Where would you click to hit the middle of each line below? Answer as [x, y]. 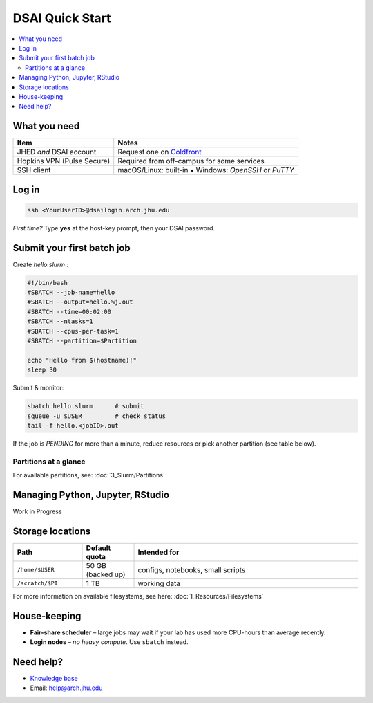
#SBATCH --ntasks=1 [60, 321]
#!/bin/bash [48, 283]
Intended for [159, 552]
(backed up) [106, 574]
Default [98, 548]
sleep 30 [42, 370]
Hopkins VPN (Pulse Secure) [64, 161]
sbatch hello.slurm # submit [86, 406]
